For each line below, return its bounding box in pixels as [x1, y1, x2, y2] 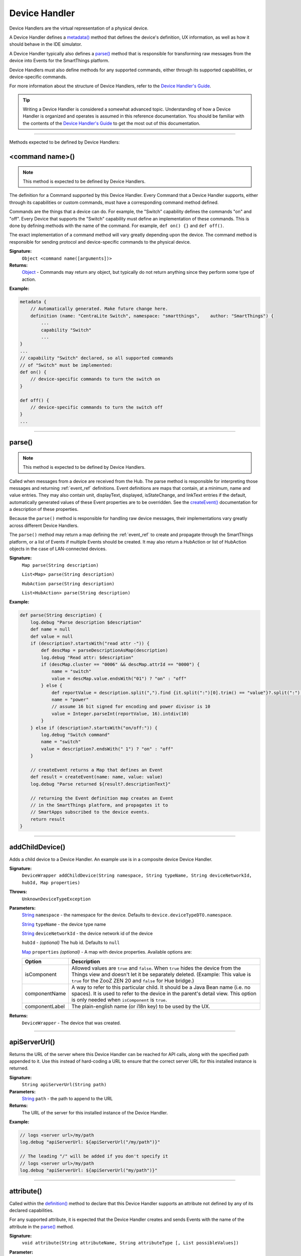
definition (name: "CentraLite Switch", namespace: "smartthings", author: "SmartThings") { [30, 313, 274, 319]
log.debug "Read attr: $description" [41, 655, 134, 660]
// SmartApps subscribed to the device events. [30, 809, 150, 815]
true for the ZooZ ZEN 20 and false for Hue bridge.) [71, 977, 194, 984]
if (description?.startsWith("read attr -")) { [30, 641, 150, 646]
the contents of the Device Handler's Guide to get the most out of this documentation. [23, 120, 201, 126]
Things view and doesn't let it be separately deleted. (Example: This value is [71, 971, 251, 978]
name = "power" [51, 697, 89, 703]
